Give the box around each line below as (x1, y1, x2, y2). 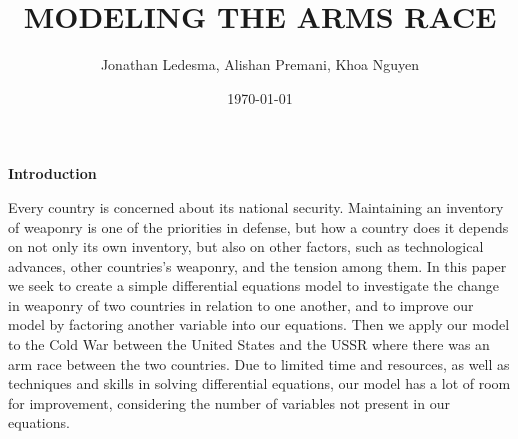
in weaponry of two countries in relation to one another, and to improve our (8, 294, 474, 315)
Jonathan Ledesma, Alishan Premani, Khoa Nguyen (100, 54, 420, 75)
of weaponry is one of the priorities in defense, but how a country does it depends (8, 216, 509, 237)
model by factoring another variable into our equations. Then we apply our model (8, 314, 510, 335)
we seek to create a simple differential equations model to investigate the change (8, 275, 500, 296)
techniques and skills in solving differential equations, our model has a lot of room (8, 373, 511, 394)
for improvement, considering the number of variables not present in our (8, 392, 450, 413)
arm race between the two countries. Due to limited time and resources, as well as (8, 353, 510, 374)
